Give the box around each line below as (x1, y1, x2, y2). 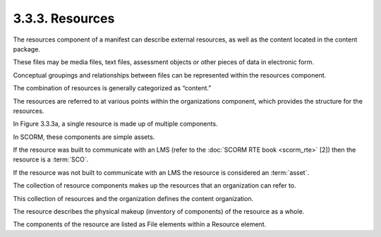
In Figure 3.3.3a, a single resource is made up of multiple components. (13, 120, 218, 128)
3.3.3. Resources (13, 11, 115, 26)
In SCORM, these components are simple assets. (13, 133, 155, 141)
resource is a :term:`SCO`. (13, 155, 89, 164)
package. (13, 44, 40, 53)
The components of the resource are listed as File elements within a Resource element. (13, 220, 267, 229)
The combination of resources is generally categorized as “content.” (13, 84, 212, 92)
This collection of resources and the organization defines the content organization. (13, 194, 254, 202)
